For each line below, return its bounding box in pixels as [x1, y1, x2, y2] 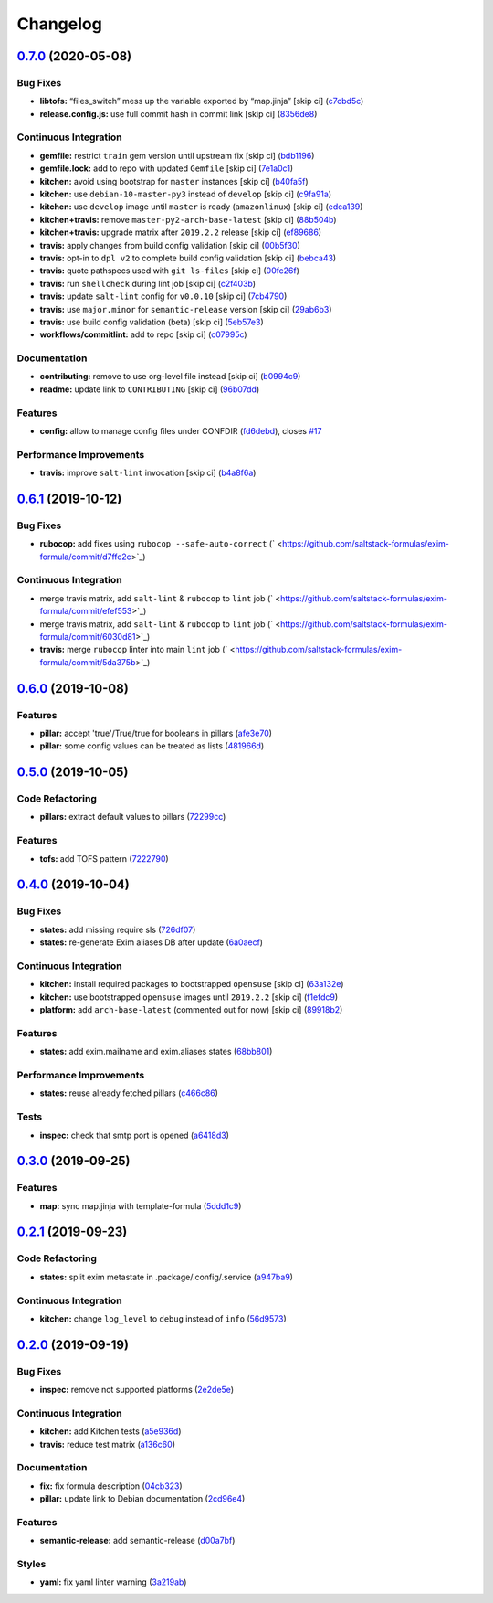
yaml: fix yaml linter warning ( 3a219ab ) [39, 1576, 187, 1587]
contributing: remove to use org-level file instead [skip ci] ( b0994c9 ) [39, 371, 301, 382]
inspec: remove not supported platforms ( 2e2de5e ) [39, 1385, 235, 1396]
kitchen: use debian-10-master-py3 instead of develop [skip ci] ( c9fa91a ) [39, 188, 332, 200]
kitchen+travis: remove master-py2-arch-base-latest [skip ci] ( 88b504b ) [39, 214, 337, 225]
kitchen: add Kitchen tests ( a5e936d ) [39, 1426, 182, 1437]
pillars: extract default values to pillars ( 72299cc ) [39, 812, 226, 823]
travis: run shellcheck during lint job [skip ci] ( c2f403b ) [39, 278, 256, 289]
